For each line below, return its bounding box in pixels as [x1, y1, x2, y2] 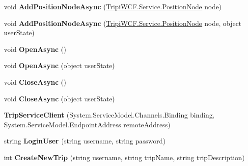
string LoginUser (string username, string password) [4, 136, 165, 146]
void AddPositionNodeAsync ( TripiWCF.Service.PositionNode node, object [4, 18, 242, 28]
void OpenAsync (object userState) [4, 60, 115, 71]
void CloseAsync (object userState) [4, 93, 115, 103]
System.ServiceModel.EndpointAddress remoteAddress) [4, 119, 171, 129]
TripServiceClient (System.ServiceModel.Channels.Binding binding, [4, 110, 215, 120]
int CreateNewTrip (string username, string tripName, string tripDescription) [4, 152, 245, 162]
